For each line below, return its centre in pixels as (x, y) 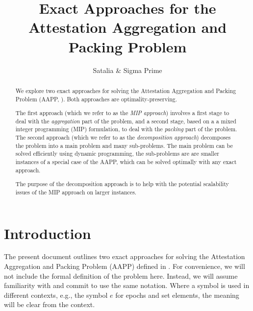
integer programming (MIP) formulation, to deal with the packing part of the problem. (126, 129)
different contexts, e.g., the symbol (56, 295)
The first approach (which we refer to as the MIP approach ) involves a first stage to (122, 113)
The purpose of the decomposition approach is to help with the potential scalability (122, 184)
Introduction (48, 233)
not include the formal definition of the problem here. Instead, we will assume (121, 275)
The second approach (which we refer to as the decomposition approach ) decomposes (123, 137)
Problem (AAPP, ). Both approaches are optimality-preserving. (96, 99)
